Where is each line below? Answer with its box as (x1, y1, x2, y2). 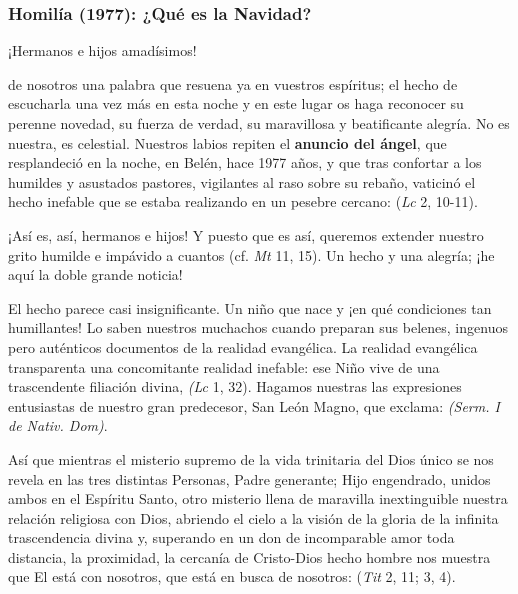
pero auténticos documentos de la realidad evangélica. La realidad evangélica (8, 336, 478, 357)
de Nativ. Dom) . (8, 415, 108, 436)
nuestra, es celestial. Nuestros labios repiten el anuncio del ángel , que (8, 132, 447, 153)
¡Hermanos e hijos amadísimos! (8, 40, 197, 61)
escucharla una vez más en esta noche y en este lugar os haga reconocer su (8, 93, 464, 114)
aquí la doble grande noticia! (8, 264, 183, 285)
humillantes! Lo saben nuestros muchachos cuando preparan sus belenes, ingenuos (8, 317, 508, 338)
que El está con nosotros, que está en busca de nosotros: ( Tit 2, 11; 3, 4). (8, 566, 456, 587)
